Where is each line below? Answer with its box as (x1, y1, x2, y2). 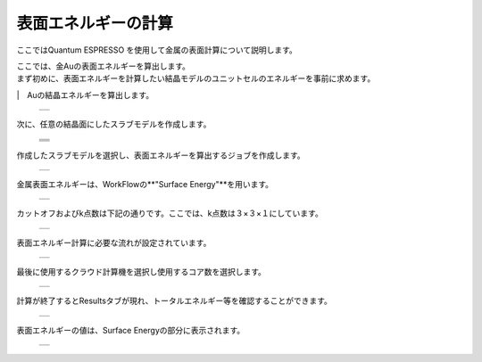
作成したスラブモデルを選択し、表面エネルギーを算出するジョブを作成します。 (16, 150, 305, 160)
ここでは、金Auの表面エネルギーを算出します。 (16, 61, 191, 71)
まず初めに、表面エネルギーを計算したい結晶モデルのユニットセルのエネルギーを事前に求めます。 (16, 73, 376, 84)
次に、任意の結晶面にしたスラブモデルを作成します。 (16, 119, 212, 129)
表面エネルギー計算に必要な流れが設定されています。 (16, 237, 212, 248)
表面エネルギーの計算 (16, 13, 174, 33)
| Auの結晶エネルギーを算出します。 (16, 89, 154, 100)
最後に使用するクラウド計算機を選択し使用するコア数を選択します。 (16, 267, 267, 277)
